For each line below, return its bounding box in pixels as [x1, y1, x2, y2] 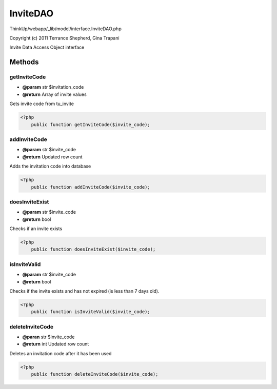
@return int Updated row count [22, 341, 89, 347]
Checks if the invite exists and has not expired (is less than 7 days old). [9, 288, 160, 294]
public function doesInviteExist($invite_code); [31, 247, 156, 252]
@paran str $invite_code [22, 334, 75, 340]
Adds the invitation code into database [9, 163, 91, 169]
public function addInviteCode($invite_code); [31, 184, 151, 190]
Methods [9, 58, 39, 67]
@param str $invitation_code [22, 84, 84, 90]
